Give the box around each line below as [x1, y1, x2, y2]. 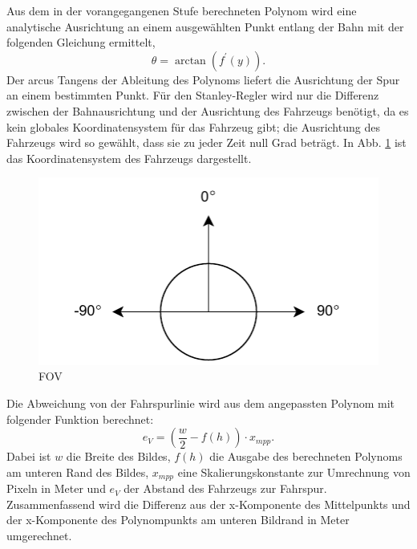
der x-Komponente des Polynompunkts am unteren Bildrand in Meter [6, 511, 350, 528]
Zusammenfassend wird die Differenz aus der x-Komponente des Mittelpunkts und [6, 495, 411, 512]
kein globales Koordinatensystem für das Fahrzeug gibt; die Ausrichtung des [6, 118, 380, 135]
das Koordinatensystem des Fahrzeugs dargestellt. [6, 149, 252, 166]
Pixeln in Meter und [6, 480, 106, 497]
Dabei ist [6, 448, 51, 465]
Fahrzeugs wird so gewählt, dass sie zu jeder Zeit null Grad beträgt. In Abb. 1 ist [6, 134, 407, 151]
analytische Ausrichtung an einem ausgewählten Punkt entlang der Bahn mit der [6, 18, 404, 35]
